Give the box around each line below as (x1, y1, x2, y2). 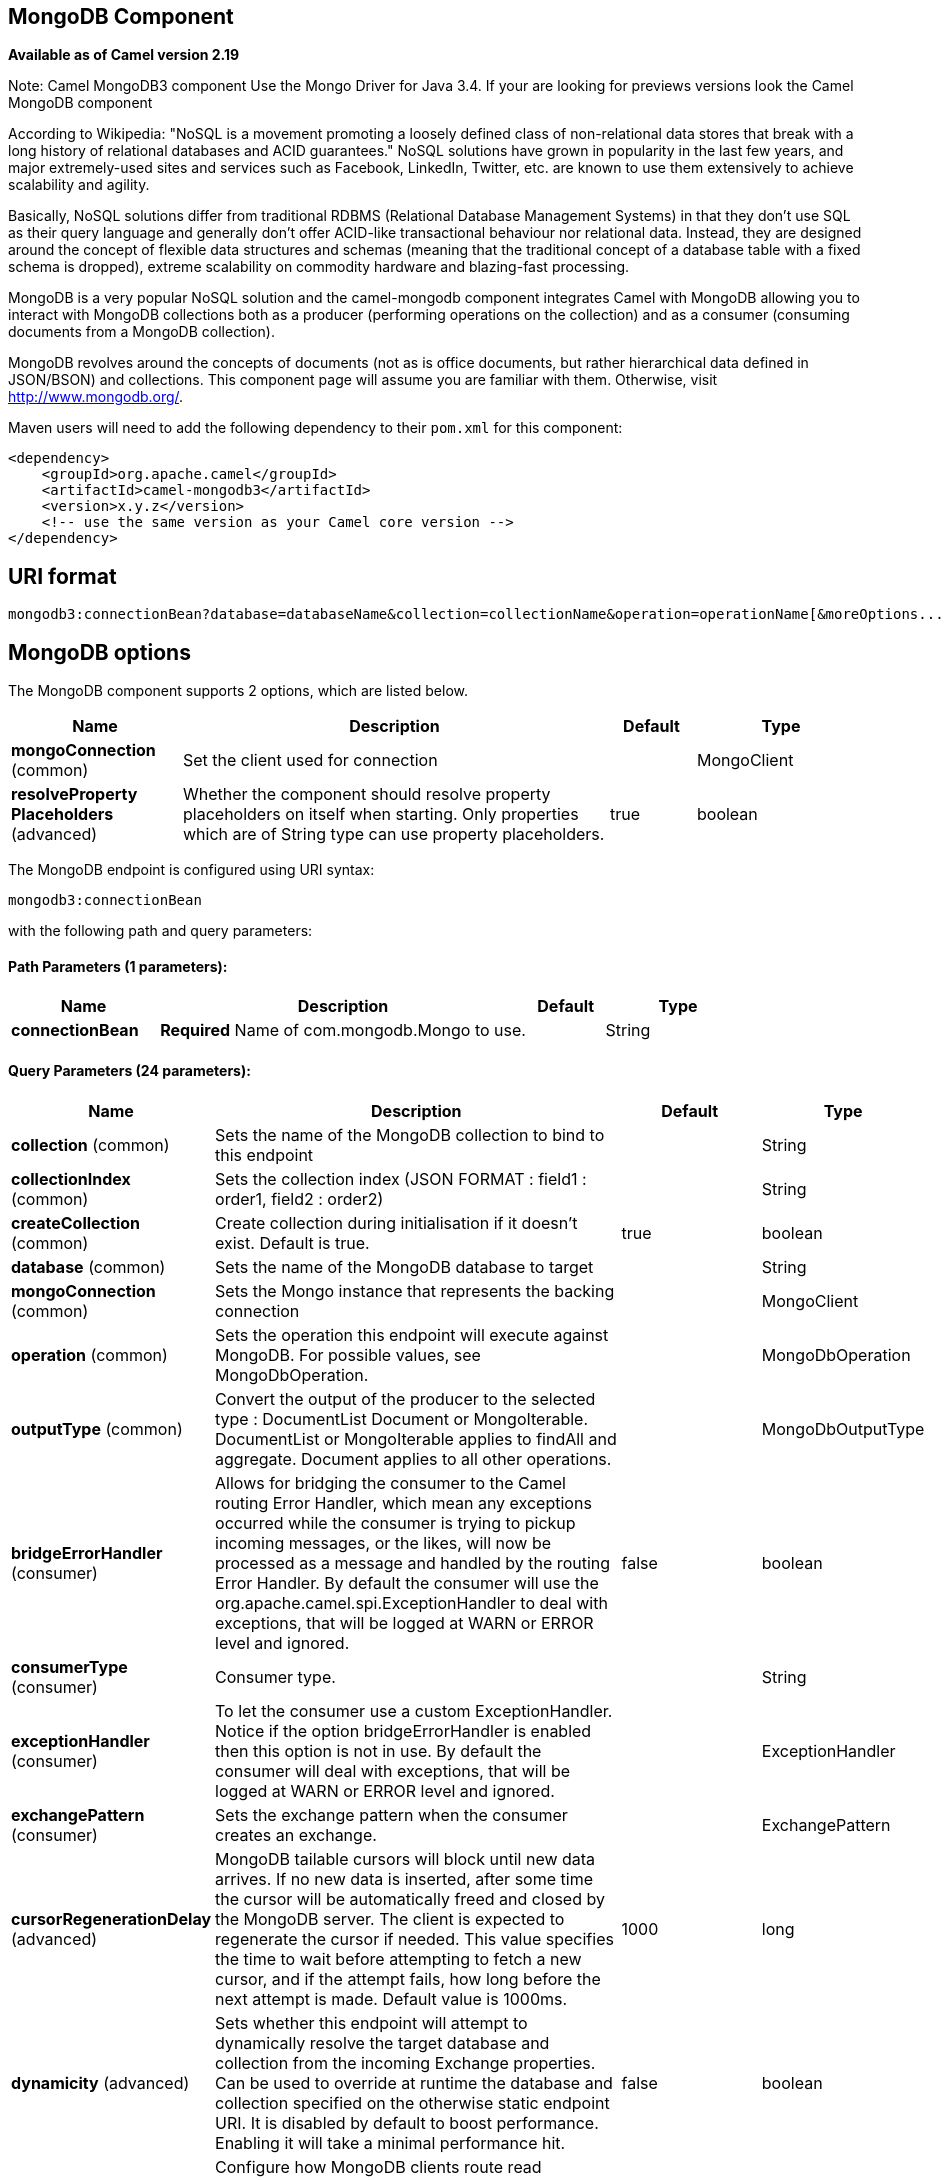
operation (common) (11, 1344, 168, 1365)
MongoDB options (8, 639, 191, 665)
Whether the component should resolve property (183, 784, 551, 805)
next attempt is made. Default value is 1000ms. (215, 1988, 568, 2009)
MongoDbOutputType (761, 1418, 925, 1439)
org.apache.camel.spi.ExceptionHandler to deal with (215, 1592, 608, 1613)
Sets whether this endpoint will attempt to (215, 2012, 528, 2033)
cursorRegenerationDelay (11, 1908, 212, 1929)
